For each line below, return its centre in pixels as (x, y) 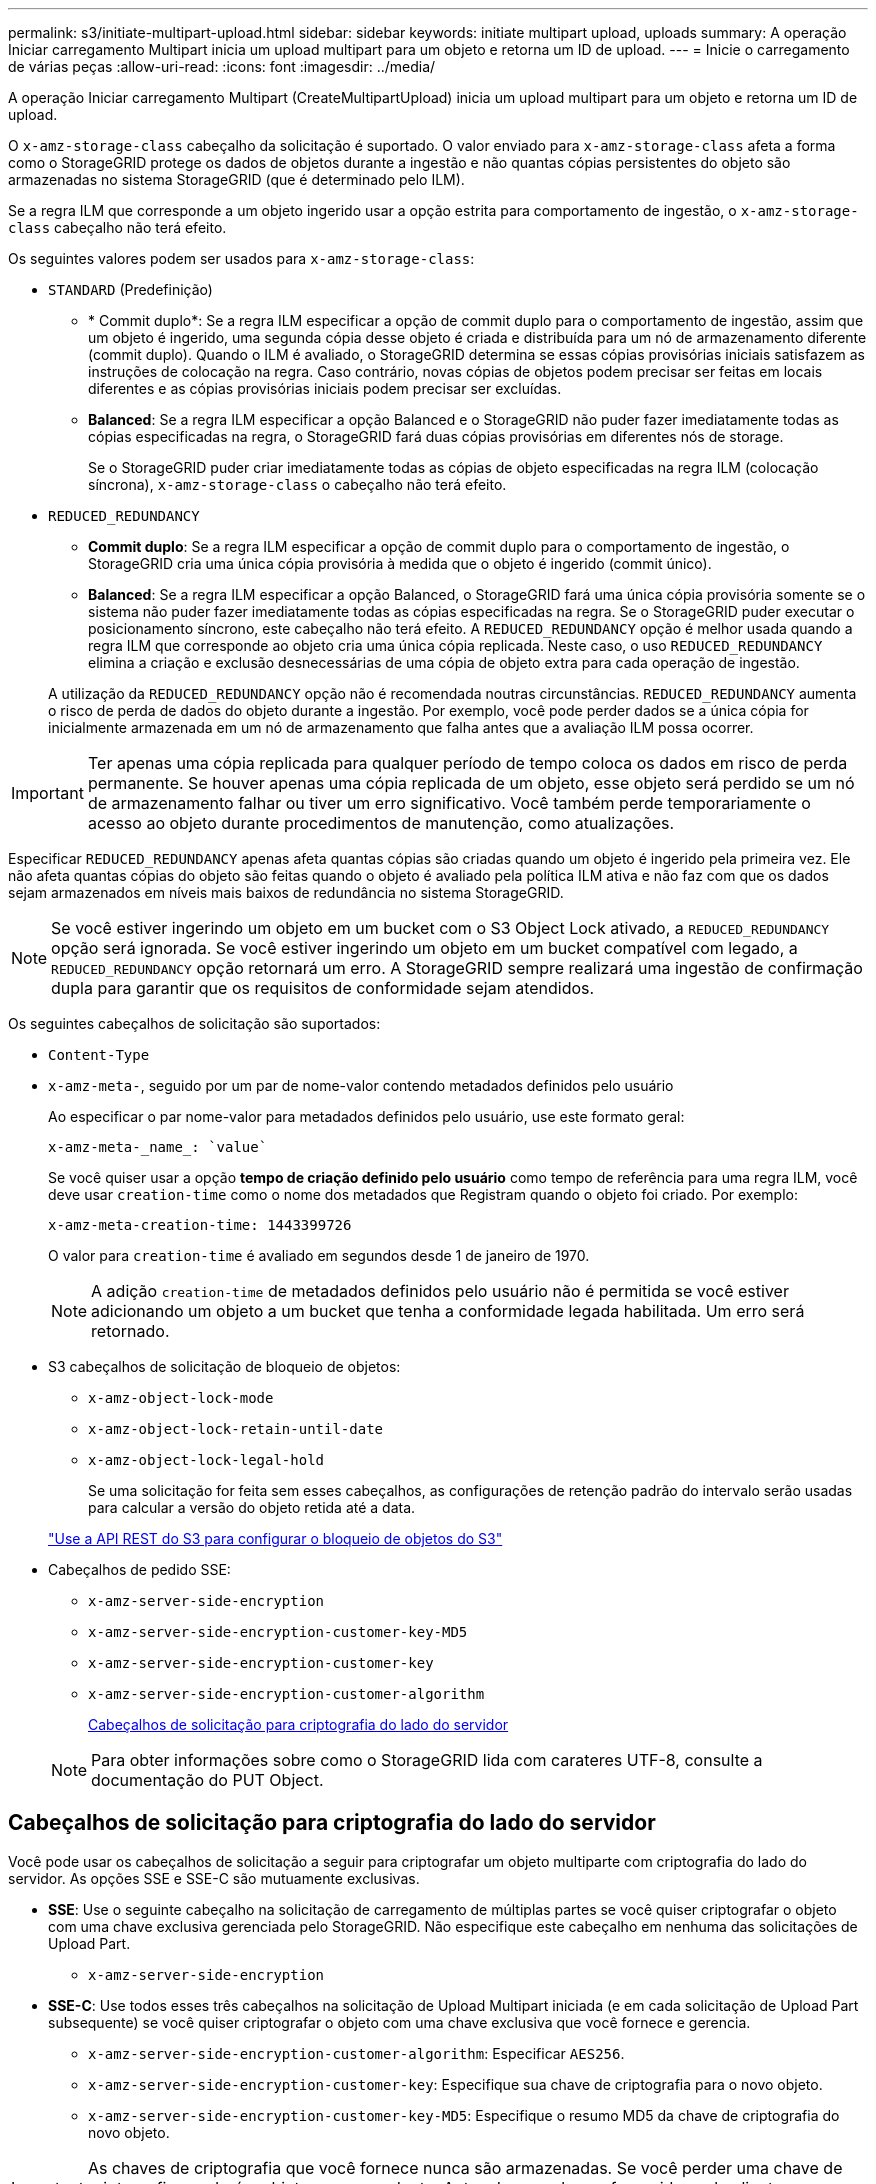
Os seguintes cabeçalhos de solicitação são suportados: (194, 1023)
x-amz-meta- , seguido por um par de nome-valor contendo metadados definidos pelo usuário (361, 1085)
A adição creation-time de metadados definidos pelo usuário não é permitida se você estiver (440, 1291)
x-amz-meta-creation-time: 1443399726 (200, 1225)
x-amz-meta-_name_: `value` (158, 1147)
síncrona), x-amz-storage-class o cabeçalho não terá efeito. (297, 484)
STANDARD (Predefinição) (130, 289)
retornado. (130, 1331)
